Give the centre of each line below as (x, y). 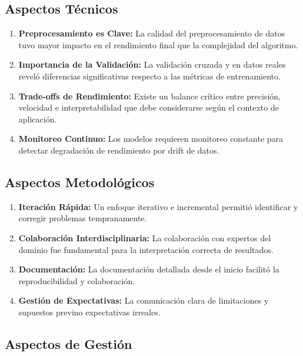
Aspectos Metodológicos (80, 182)
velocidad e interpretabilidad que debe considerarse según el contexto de (149, 107)
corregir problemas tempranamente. (83, 218)
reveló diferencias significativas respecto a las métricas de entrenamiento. (149, 76)
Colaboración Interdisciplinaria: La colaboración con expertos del (145, 237)
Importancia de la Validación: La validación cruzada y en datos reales (152, 64)
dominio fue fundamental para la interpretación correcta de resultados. (146, 249)
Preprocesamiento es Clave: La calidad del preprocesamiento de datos (152, 33)
